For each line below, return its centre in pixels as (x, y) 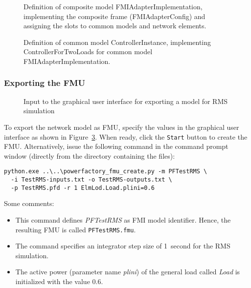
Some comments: (29, 203)
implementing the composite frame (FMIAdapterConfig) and (114, 16)
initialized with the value (53, 281)
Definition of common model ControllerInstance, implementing (117, 42)
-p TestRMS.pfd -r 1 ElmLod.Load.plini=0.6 (83, 188)
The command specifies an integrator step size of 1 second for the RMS (123, 246)
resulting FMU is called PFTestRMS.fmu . (76, 229)
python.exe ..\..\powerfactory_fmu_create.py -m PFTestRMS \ (106, 172)
